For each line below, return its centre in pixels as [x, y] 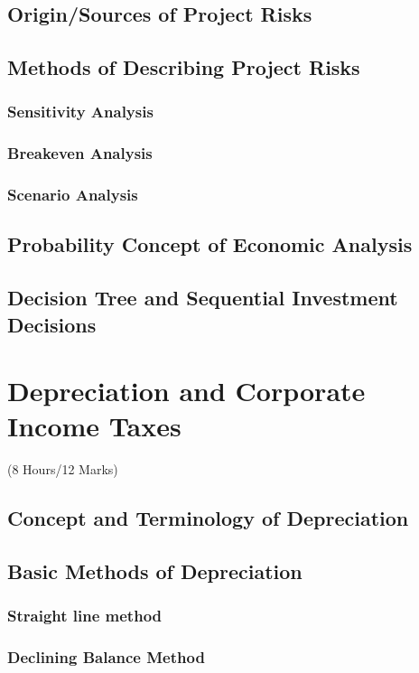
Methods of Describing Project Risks [184, 67]
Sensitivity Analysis [80, 112]
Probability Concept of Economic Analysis [210, 244]
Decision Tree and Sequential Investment [203, 298]
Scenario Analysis [73, 195]
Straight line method [85, 616]
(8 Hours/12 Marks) [63, 469]
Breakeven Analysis [80, 153]
